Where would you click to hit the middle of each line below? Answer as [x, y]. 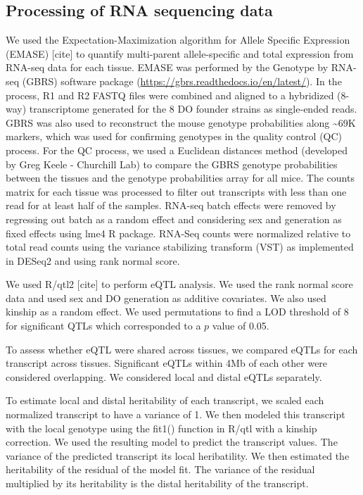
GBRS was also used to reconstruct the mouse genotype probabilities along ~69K [181, 122]
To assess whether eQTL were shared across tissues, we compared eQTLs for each [182, 349]
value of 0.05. [241, 326]
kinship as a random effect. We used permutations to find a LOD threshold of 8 [177, 312]
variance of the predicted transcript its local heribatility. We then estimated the [178, 455]
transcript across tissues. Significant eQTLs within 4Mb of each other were [167, 363]
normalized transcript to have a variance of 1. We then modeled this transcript [176, 414]
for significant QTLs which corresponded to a [103, 326]
